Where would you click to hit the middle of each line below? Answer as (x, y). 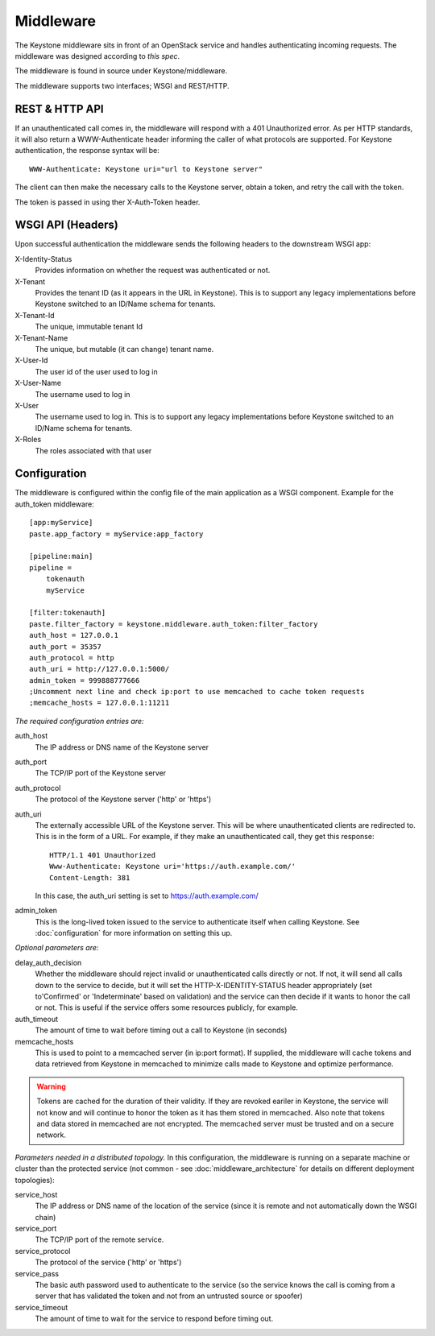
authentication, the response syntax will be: (87, 151)
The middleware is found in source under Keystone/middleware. (121, 71)
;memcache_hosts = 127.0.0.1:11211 (99, 703)
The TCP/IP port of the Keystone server (101, 773)
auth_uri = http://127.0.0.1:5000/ (99, 669)
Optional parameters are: (57, 948)
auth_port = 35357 (66, 647)
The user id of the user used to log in (96, 371)
